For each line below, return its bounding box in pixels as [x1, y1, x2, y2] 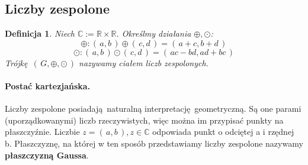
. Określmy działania [116, 27, 191, 40]
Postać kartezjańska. [5, 79, 91, 92]
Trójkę [5, 56, 28, 69]
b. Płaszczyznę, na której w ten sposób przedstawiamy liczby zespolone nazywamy [5, 137, 303, 149]
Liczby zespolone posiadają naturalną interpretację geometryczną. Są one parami [5, 102, 301, 115]
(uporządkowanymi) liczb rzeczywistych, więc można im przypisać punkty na [5, 114, 284, 126]
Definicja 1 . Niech [5, 27, 75, 40]
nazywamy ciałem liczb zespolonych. [79, 56, 208, 69]
